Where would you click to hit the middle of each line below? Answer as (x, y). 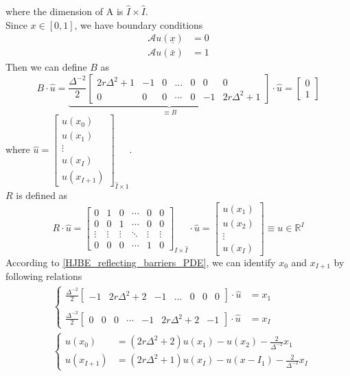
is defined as (42, 195)
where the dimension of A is (65, 11)
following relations (44, 276)
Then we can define (46, 67)
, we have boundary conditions (139, 24)
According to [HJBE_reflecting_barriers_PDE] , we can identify (141, 262)
